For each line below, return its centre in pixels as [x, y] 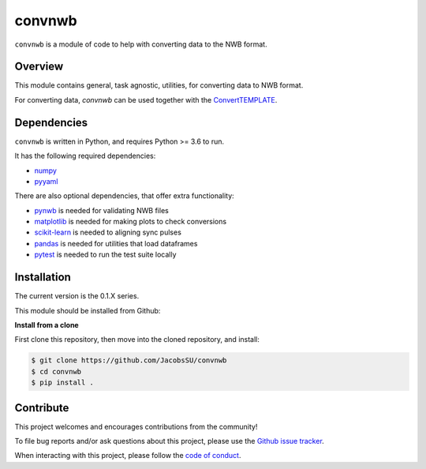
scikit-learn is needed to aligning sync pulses [108, 232]
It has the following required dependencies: [85, 156]
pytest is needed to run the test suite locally [105, 255]
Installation [43, 278]
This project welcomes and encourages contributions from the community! [136, 426]
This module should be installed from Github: [88, 310]
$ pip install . [63, 383]
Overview [39, 67]
